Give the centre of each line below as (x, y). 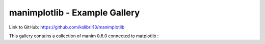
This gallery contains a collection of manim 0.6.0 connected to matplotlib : (84, 36)
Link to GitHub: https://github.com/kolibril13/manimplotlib (67, 27)
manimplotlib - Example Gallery (74, 13)
